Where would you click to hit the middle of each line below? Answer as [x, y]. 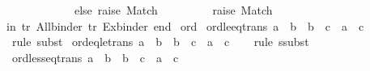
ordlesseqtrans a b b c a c [95, 57]
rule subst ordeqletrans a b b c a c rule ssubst [160, 42]
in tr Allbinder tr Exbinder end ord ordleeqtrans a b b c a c [185, 25]
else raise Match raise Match [173, 10]
